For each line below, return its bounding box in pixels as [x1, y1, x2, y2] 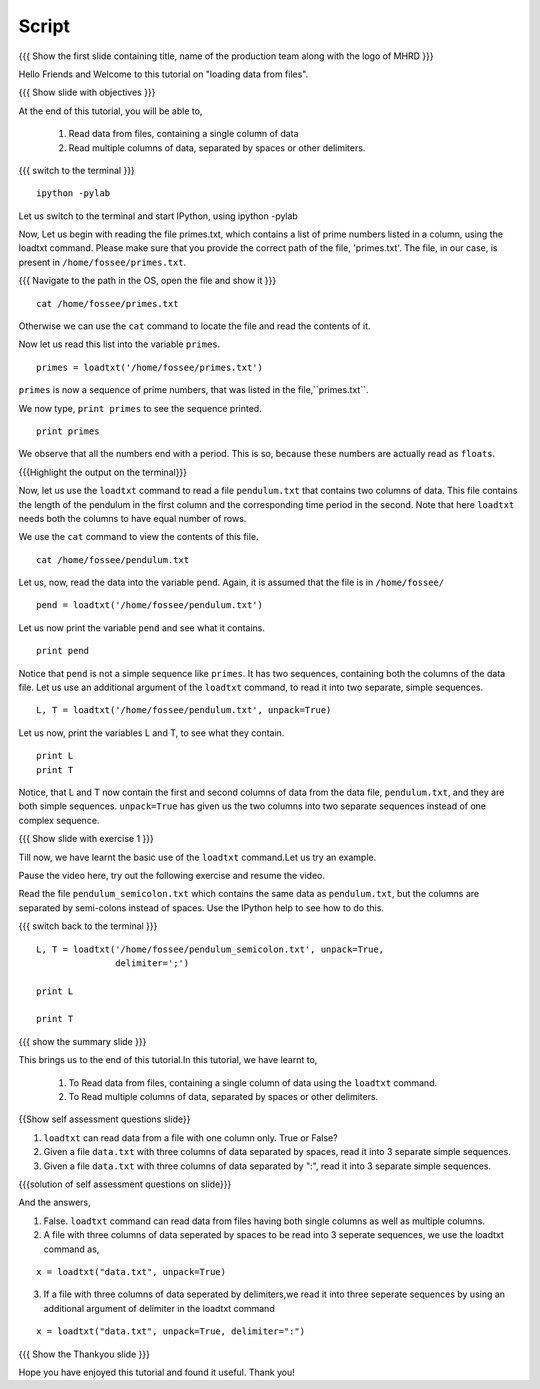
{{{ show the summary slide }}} [18, 1035, 147, 1047]
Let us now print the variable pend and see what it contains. [18, 621, 265, 634]
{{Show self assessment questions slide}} [18, 1113, 191, 1125]
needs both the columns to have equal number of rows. [18, 512, 247, 524]
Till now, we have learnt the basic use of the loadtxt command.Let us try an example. [18, 851, 377, 863]
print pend [36, 645, 90, 657]
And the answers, [18, 1196, 91, 1209]
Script [18, 15, 70, 37]
